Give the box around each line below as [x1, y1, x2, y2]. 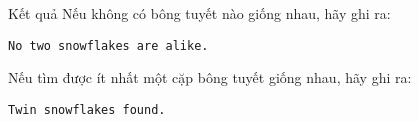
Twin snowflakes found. [8, 102, 166, 117]
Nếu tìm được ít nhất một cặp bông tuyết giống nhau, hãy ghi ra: [8, 67, 412, 88]
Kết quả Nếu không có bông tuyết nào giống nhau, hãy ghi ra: [8, 3, 391, 23]
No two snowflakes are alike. [8, 38, 209, 53]
